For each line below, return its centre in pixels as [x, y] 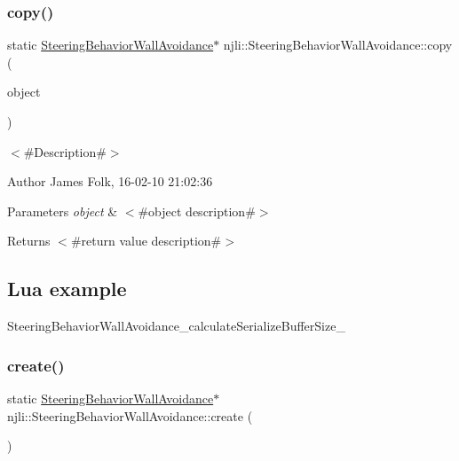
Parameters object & [63, 211]
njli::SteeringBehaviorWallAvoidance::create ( [130, 415]
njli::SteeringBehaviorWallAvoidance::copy [338, 45]
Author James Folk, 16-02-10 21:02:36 [110, 181]
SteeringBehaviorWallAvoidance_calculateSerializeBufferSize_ [176, 326]
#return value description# [146, 241]
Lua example [67, 289]
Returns [29, 241]
